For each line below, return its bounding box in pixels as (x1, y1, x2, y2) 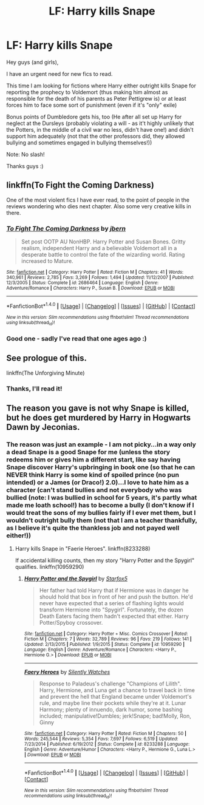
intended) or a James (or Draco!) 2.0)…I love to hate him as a (6, 478, 189, 486)
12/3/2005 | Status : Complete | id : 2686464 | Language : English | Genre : (6, 280, 159, 286)
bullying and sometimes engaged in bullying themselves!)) (6, 138, 152, 146)
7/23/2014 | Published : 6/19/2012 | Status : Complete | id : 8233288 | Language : (24, 741, 190, 747)
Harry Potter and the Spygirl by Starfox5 (24, 575, 128, 582)
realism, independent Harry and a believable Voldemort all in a (21, 245, 177, 252)
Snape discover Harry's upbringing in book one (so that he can (6, 463, 195, 471)
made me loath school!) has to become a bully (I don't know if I (6, 501, 194, 509)
